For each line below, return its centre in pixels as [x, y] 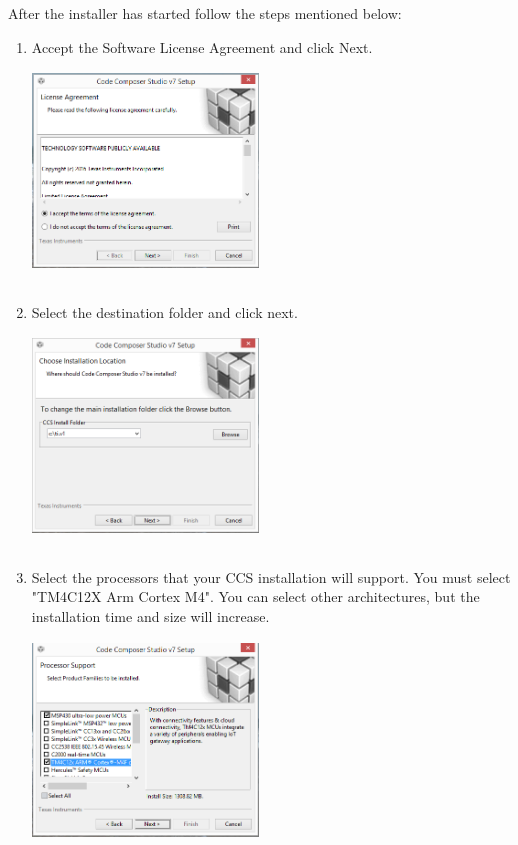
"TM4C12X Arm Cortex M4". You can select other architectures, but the [255, 596]
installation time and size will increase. [150, 615]
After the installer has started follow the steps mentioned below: [205, 13]
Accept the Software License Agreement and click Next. [202, 46]
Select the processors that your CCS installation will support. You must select [271, 576]
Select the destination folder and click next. [164, 311]
